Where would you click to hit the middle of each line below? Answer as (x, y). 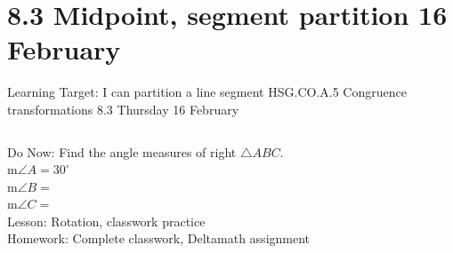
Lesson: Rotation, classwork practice (106, 221)
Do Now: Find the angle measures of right (122, 151)
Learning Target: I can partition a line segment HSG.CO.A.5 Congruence (207, 92)
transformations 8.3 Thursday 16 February (123, 109)
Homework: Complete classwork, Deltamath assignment (159, 238)
